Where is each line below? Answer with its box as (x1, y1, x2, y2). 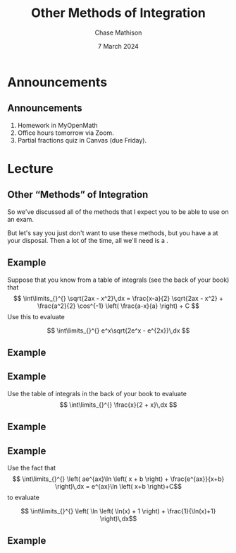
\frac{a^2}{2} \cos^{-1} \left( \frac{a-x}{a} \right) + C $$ (37, 302, 199, 310)
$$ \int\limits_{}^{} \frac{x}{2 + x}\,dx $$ (59, 400, 178, 409)
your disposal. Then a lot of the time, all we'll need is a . (7, 236, 169, 244)
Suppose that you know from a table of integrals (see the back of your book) (7, 275, 230, 284)
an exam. (7, 215, 34, 223)
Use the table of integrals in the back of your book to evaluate (7, 389, 187, 398)
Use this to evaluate (7, 312, 65, 321)
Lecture (7, 160, 54, 177)
